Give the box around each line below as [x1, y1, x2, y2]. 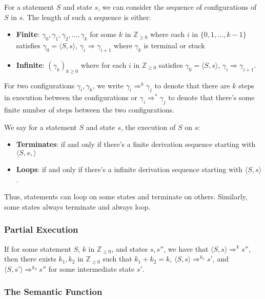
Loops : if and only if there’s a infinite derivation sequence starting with [16, 163, 243, 174]
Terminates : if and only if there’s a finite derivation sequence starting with [16, 139, 256, 149]
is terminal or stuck [144, 40, 205, 50]
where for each [80, 59, 127, 70]
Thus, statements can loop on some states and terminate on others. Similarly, [4, 191, 248, 202]
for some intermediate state [48, 263, 135, 274]
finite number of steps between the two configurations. [4, 104, 175, 115]
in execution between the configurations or [4, 92, 137, 103]
